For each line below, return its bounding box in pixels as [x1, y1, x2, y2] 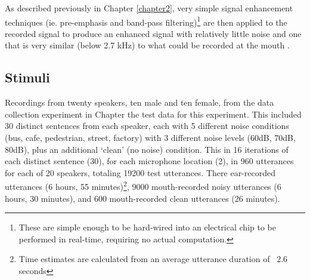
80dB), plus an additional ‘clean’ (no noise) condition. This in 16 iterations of [5, 143, 289, 155]
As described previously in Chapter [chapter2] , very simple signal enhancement [5, 2, 293, 14]
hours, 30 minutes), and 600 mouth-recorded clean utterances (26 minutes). [5, 192, 280, 204]
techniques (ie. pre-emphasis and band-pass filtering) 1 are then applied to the [5, 14, 287, 28]
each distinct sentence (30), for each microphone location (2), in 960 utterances [5, 155, 294, 167]
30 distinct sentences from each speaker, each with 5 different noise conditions [5, 119, 289, 132]
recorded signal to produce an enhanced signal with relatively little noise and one [5, 27, 302, 39]
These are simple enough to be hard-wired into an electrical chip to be [18, 221, 276, 233]
